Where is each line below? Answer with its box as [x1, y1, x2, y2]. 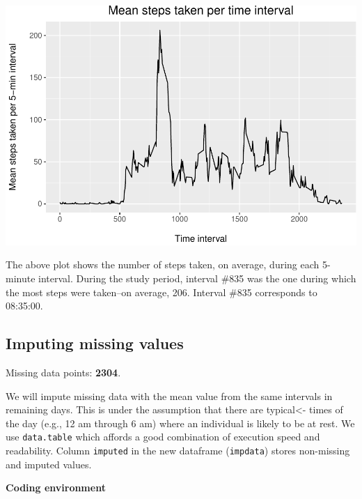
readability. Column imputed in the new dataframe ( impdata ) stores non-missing [6, 443, 350, 458]
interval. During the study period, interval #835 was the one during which [38, 271, 356, 286]
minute [6, 271, 36, 286]
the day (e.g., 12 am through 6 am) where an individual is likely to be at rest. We [6, 415, 355, 430]
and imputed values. [6, 456, 92, 471]
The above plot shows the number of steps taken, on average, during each [6, 257, 320, 272]
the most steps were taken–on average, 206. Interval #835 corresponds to [6, 284, 317, 299]
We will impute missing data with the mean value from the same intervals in [6, 388, 333, 403]
